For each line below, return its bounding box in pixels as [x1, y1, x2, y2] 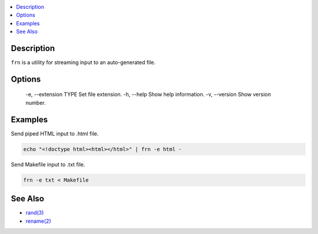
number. [25, 99, 46, 106]
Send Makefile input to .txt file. [11, 161, 85, 168]
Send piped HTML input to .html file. [11, 130, 99, 137]
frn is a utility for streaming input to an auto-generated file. [11, 59, 156, 66]
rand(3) [25, 209, 44, 216]
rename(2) [25, 218, 51, 225]
